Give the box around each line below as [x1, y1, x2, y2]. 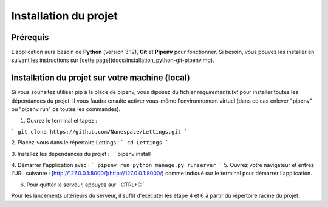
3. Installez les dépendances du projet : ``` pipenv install [11, 150, 151, 157]
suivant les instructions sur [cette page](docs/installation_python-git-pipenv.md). [11, 56, 215, 64]
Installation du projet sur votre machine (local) [11, 73, 191, 83]
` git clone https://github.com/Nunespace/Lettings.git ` [11, 128, 188, 135]
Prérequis [11, 32, 49, 42]
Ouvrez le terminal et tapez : [26, 117, 97, 124]
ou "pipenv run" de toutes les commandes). [11, 106, 121, 113]
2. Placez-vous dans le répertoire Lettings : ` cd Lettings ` [11, 139, 169, 146]
